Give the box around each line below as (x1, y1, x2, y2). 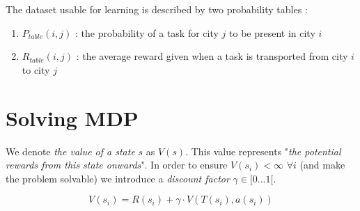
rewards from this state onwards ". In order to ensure (6, 157, 228, 172)
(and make (299, 157, 345, 172)
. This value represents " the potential (185, 143, 341, 158)
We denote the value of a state (6, 143, 135, 158)
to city (22, 62, 50, 77)
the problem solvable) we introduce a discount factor (6, 171, 230, 185)
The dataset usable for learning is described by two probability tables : (6, 2, 308, 16)
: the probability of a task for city (75, 25, 219, 40)
